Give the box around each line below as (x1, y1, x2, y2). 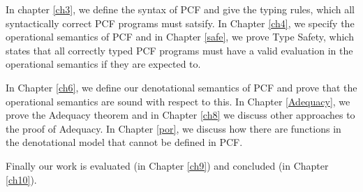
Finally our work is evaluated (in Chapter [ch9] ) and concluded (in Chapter (6, 158, 329, 172)
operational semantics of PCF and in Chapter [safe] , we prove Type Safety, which (6, 29, 354, 44)
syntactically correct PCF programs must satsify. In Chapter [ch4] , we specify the (6, 15, 355, 30)
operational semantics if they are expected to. (6, 57, 201, 71)
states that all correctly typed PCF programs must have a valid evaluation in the (6, 43, 353, 57)
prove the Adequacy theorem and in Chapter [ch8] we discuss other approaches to (6, 108, 355, 122)
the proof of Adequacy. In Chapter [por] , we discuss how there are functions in (6, 121, 341, 135)
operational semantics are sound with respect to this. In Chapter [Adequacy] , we (6, 94, 350, 108)
